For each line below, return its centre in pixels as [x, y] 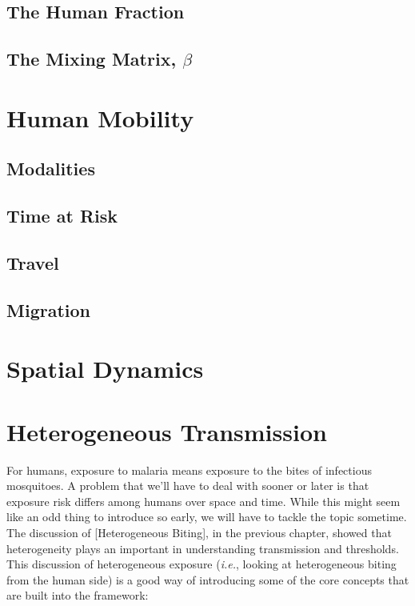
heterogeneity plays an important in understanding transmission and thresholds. [203, 548]
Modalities [51, 169]
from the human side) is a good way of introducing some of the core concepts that [208, 579]
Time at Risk [62, 216]
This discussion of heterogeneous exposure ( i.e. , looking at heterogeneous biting [202, 564]
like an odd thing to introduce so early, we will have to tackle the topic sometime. [207, 517]
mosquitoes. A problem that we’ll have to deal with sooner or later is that [188, 486]
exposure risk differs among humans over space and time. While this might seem [204, 501]
